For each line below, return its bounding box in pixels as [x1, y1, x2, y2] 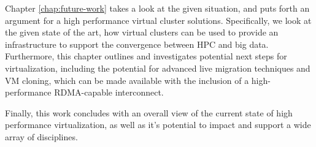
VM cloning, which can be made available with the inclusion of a [5, 73, 249, 86]
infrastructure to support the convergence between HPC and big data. [5, 37, 269, 50]
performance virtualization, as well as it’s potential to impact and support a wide [5, 118, 311, 131]
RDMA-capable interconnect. [54, 86, 164, 99]
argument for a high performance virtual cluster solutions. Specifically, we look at [5, 13, 312, 26]
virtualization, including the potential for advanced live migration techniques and [5, 61, 310, 74]
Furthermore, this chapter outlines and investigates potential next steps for [5, 50, 287, 62]
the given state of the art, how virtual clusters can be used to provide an [5, 26, 279, 39]
